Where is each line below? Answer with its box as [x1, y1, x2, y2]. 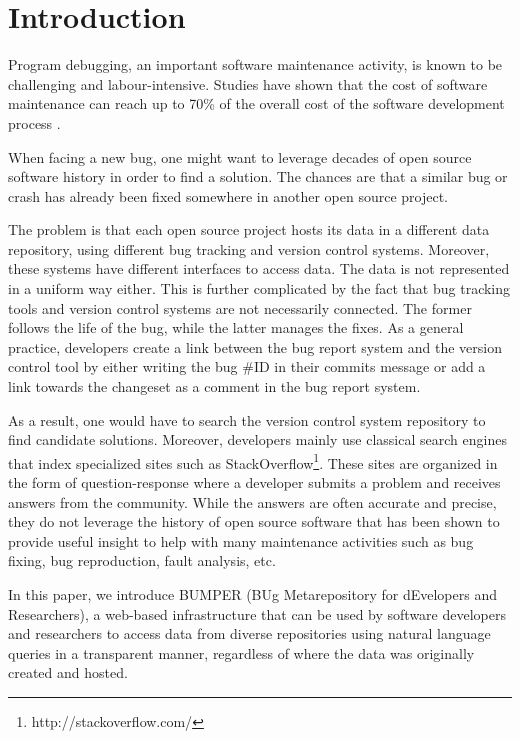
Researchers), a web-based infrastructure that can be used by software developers [8, 603, 506, 624]
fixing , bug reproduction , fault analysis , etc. [8, 550, 276, 571]
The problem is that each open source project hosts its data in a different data [8, 219, 490, 240]
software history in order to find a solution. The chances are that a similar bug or [8, 166, 508, 187]
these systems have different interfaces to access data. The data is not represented [8, 258, 510, 279]
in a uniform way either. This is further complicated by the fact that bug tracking [8, 278, 511, 299]
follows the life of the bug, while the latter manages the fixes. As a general [8, 317, 464, 338]
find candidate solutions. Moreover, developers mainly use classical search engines [8, 429, 507, 450]
